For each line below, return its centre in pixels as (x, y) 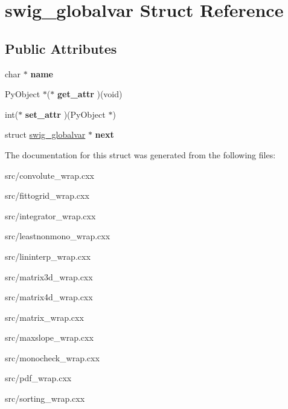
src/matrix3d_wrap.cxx (49, 276)
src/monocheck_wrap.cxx (52, 357)
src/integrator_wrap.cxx (50, 215)
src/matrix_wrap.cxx (44, 317)
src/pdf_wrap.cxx (38, 378)
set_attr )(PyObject (65, 114)
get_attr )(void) (90, 94)
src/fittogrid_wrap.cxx (47, 195)
